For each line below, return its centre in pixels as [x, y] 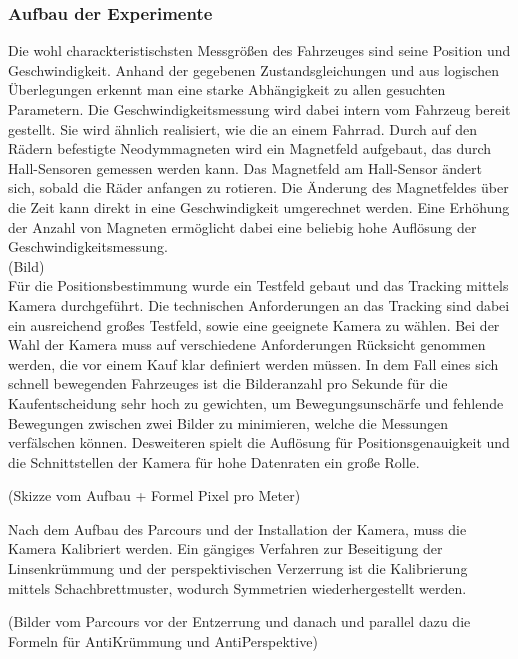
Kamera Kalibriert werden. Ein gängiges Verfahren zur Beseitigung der [225, 548]
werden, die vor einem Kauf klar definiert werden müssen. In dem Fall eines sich [253, 363]
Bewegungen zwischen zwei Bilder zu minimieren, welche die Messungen [228, 422]
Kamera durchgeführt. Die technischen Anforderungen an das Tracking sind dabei [259, 304]
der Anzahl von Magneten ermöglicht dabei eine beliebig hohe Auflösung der [242, 226]
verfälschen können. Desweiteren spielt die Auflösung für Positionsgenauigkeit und [259, 442]
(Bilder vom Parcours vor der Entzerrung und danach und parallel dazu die [239, 621]
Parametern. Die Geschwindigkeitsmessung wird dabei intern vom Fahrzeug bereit [259, 109]
